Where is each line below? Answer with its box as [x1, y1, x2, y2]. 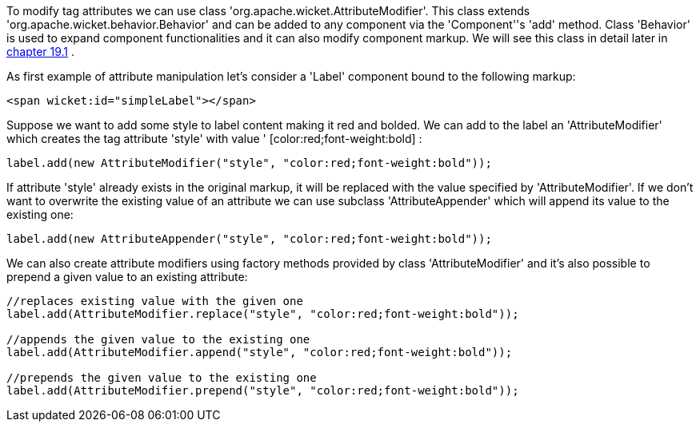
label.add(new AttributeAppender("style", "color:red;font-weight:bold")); [6, 232, 492, 245]
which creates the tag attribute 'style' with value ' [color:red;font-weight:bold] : [6, 132, 422, 145]
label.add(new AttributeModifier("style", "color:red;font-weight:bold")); [6, 157, 492, 169]
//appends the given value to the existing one [6, 333, 310, 346]
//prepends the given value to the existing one [6, 371, 317, 384]
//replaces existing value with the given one [6, 295, 303, 307]
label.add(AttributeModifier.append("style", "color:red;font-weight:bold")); [6, 346, 513, 359]
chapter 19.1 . [6, 45, 75, 58]
